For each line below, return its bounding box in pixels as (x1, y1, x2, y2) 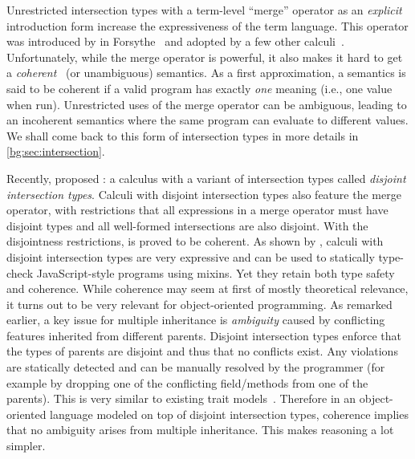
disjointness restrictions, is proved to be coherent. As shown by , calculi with (6, 233, 384, 250)
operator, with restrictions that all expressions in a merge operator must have (6, 201, 389, 218)
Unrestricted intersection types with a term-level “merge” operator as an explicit (6, 2, 402, 18)
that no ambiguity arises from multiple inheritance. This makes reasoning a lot (6, 421, 394, 438)
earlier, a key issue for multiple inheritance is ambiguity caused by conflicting (6, 311, 385, 328)
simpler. (6, 437, 46, 454)
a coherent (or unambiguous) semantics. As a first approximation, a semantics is (6, 64, 406, 81)
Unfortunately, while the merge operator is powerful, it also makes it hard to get (6, 48, 403, 65)
